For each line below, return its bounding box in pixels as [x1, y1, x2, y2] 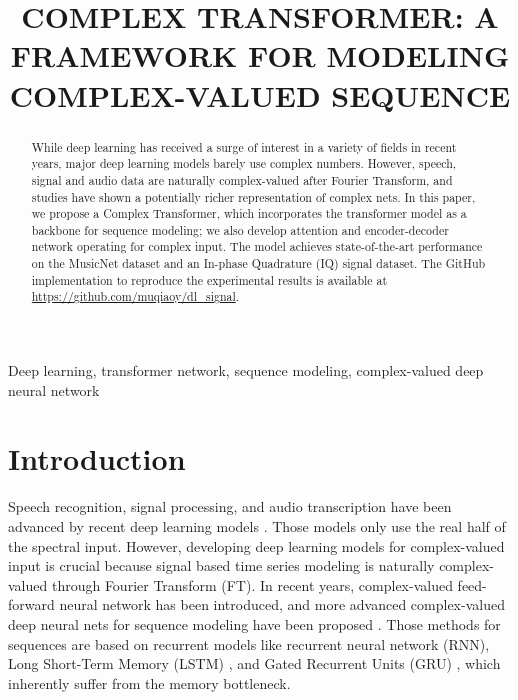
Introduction [8, 438, 186, 479]
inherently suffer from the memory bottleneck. [8, 672, 291, 693]
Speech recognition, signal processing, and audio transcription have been [8, 496, 452, 517]
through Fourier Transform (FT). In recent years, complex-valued [51, 574, 453, 595]
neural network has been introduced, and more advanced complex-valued [59, 594, 505, 615]
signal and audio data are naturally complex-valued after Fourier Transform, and [31, 171, 453, 188]
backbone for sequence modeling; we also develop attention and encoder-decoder [31, 221, 449, 238]
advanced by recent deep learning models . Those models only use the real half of [8, 516, 506, 537]
